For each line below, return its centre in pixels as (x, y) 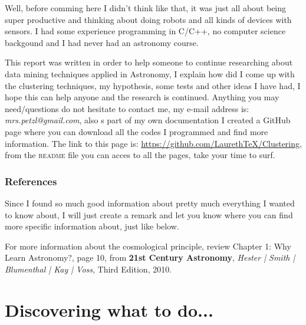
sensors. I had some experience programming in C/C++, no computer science (145, 31)
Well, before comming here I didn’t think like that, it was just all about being (146, 8)
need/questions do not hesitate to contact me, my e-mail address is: (127, 108)
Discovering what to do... (109, 309)
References (31, 181)
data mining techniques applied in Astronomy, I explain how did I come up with (150, 73)
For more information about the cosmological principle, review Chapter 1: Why (148, 246)
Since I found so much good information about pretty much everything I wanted (150, 203)
